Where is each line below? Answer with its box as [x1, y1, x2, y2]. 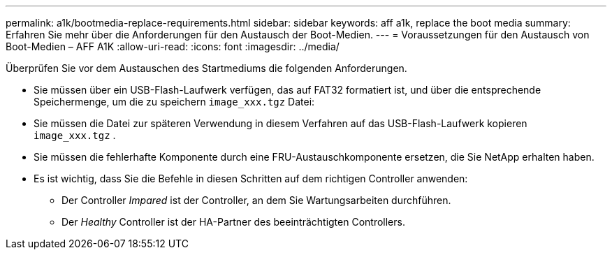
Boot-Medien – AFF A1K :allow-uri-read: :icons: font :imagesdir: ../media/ [6, 41, 340, 52]
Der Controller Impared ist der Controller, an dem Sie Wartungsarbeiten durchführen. [61, 194, 451, 206]
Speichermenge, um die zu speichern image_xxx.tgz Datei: [34, 96, 315, 108]
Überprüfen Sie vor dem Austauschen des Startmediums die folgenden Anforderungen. [6, 62, 407, 74]
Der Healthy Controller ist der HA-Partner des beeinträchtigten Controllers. [61, 216, 405, 228]
